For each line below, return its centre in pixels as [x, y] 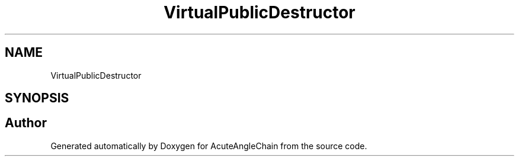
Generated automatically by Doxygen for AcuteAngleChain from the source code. [209, 146]
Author [26, 123]
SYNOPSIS [37, 98]
